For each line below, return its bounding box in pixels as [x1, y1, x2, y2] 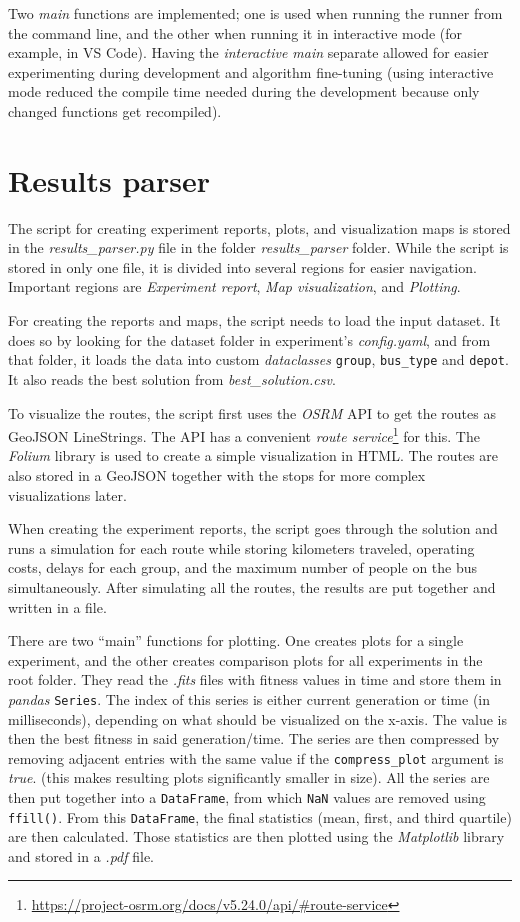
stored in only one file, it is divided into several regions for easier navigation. [8, 256, 477, 277]
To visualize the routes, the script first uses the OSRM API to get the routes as [8, 402, 496, 423]
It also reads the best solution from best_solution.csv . [8, 368, 336, 389]
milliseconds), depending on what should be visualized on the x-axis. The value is [8, 708, 508, 729]
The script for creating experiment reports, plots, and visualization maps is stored [8, 217, 511, 238]
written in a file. [8, 596, 107, 617]
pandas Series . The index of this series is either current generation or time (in [8, 688, 491, 709]
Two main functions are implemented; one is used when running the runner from [8, 3, 503, 23]
